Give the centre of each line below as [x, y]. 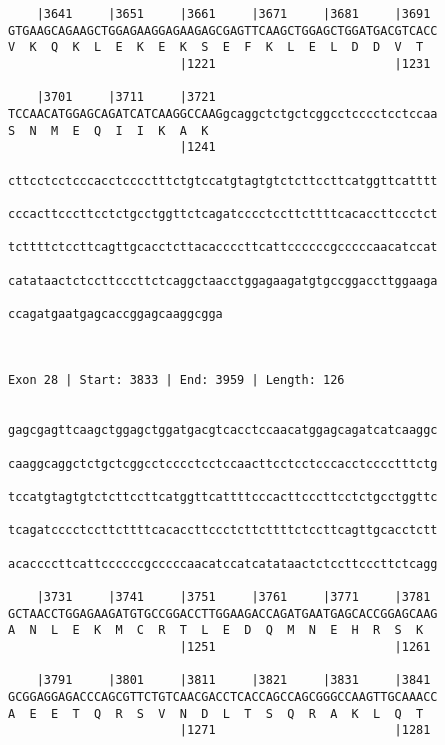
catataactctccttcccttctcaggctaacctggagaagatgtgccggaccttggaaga [223, 280]
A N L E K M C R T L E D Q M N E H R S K [216, 630]
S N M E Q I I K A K [108, 130]
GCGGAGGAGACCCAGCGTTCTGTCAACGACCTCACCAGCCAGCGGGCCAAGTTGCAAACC [223, 696]
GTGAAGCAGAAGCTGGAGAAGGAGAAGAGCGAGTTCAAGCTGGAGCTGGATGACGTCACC [223, 30]
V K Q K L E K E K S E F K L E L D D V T [216, 47]
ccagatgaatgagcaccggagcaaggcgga [115, 313]
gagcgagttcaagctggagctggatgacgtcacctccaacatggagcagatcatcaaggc [223, 430]
